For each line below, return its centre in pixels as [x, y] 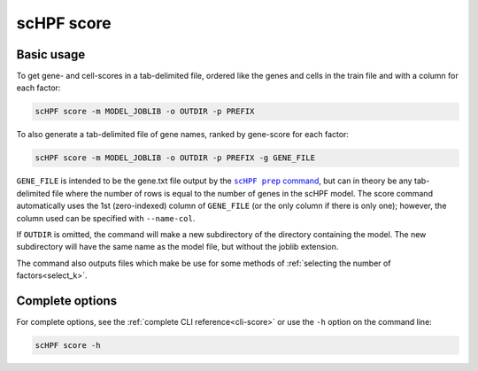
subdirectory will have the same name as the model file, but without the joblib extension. [177, 247]
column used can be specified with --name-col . [106, 218]
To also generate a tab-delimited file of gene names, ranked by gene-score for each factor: [183, 135]
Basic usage [51, 54]
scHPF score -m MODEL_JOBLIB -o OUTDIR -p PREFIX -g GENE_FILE [175, 158]
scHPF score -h [68, 346]
